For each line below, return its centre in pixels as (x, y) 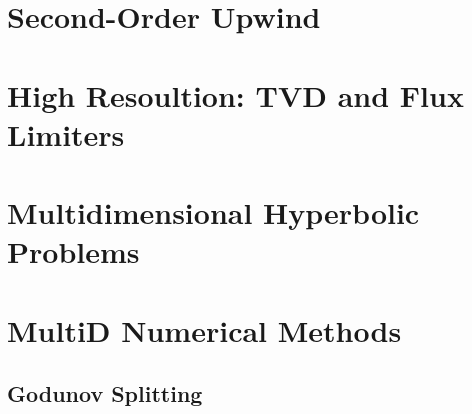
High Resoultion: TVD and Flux (235, 94)
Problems (73, 251)
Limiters (66, 133)
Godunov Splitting (105, 393)
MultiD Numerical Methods (204, 329)
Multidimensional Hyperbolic (213, 212)
